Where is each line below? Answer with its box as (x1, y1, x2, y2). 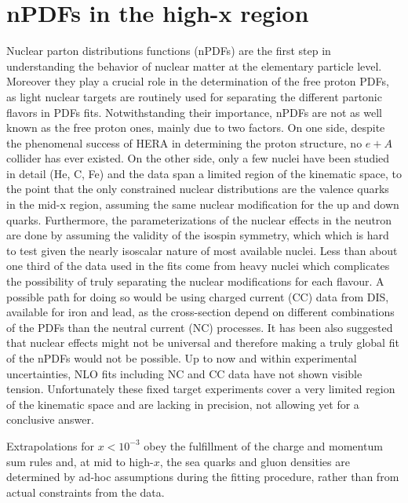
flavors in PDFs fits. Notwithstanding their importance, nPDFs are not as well (6, 104, 382, 120)
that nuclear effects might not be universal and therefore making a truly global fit (6, 334, 399, 351)
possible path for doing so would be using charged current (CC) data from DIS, (6, 288, 389, 304)
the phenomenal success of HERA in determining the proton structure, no (6, 134, 362, 151)
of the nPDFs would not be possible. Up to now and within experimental (6, 350, 357, 366)
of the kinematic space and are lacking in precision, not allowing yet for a (6, 395, 359, 412)
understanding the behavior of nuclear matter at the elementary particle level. (6, 57, 382, 74)
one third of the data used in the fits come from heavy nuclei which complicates (6, 257, 390, 274)
